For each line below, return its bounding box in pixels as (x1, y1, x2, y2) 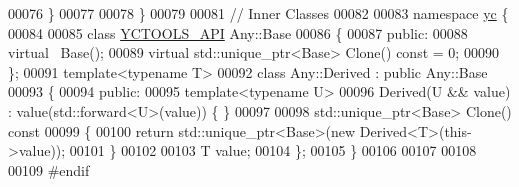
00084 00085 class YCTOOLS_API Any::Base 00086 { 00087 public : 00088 (8, 22, 468, 43)
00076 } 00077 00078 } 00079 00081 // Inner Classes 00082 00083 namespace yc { (8, 3, 509, 23)
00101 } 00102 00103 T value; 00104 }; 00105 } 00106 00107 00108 (69, 140, 477, 161)
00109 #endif (8, 159, 90, 180)
